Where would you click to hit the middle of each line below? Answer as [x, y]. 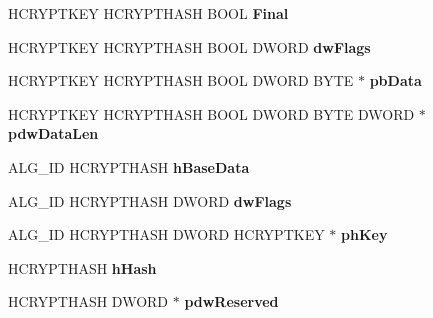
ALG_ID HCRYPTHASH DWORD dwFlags [150, 200]
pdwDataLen [53, 133]
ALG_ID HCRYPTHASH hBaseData [129, 166]
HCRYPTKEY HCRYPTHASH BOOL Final [148, 13]
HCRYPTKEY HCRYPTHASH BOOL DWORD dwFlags [189, 46]
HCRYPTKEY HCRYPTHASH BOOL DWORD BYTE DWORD [211, 113]
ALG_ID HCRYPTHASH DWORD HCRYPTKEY [166, 234]
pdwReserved [231, 301]
